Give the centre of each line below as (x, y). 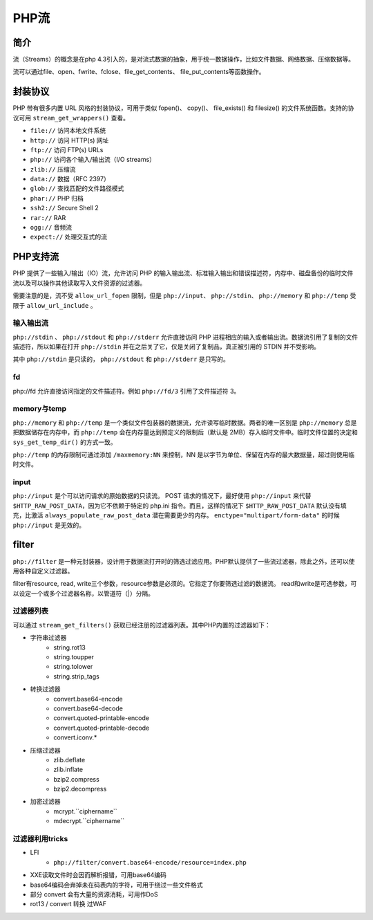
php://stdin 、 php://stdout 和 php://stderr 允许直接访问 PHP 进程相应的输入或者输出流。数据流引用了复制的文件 (185, 337)
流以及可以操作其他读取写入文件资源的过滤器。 (79, 283)
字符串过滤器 (48, 638)
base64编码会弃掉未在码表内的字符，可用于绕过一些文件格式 (116, 885)
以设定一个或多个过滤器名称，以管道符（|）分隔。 (84, 593)
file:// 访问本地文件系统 (68, 131)
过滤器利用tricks (40, 839)
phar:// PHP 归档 (57, 198)
